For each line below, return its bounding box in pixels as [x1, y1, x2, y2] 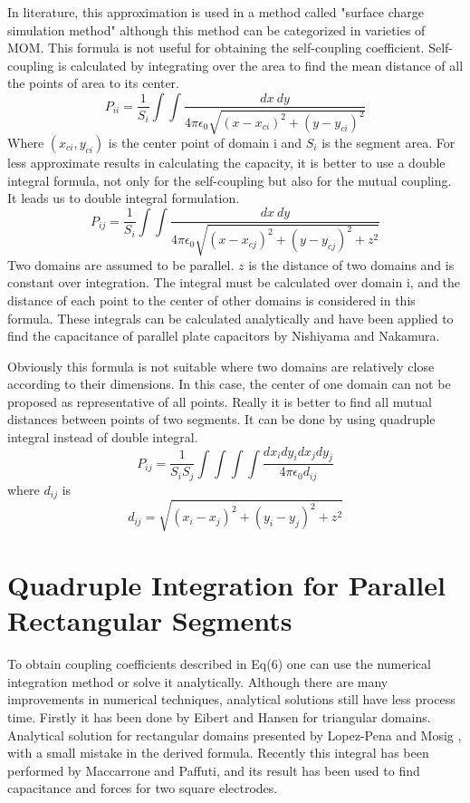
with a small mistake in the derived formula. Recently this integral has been [7, 743, 429, 762]
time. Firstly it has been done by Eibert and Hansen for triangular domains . [7, 708, 431, 727]
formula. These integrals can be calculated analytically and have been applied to [7, 308, 454, 327]
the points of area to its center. [7, 73, 179, 92]
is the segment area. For [321, 132, 456, 151]
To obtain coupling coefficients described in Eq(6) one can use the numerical [7, 654, 431, 673]
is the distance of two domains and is [248, 255, 455, 274]
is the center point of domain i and [108, 132, 302, 151]
